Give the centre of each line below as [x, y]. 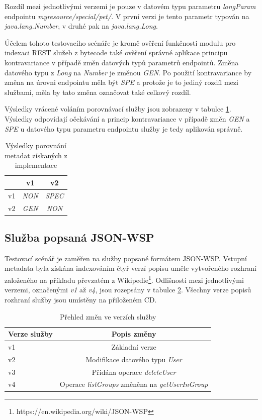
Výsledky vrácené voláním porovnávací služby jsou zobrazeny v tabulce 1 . [118, 109]
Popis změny [134, 334]
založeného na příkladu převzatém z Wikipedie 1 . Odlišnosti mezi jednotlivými [124, 279]
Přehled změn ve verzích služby [108, 316]
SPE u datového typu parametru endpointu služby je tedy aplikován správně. [124, 128]
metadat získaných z [36, 155]
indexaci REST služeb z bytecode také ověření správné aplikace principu [116, 52]
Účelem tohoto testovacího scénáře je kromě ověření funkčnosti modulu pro [120, 42]
